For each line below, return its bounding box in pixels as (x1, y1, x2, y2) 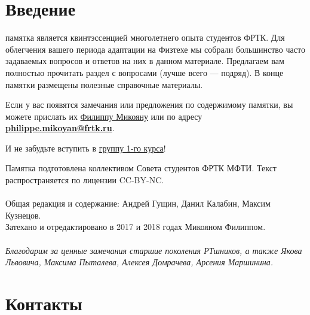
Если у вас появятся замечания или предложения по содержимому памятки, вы (5, 98, 293, 111)
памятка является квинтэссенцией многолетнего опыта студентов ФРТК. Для (5, 31, 285, 44)
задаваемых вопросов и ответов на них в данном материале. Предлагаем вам (5, 54, 284, 67)
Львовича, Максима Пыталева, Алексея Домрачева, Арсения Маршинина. (5, 256, 274, 268)
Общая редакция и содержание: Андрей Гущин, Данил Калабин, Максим (5, 197, 271, 210)
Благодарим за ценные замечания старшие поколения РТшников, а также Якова (5, 244, 302, 256)
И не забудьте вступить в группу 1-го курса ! (5, 141, 166, 154)
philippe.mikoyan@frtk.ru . (5, 122, 115, 134)
